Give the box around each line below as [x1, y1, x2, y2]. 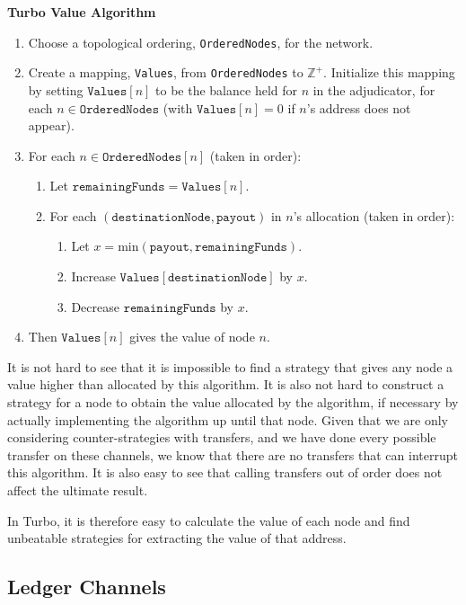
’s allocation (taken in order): [293, 206, 455, 225]
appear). [28, 116, 75, 135]
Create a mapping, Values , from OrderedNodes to [28, 63, 303, 82]
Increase [71, 267, 116, 286]
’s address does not [306, 98, 411, 117]
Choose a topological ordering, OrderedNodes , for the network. [28, 32, 374, 51]
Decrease [71, 297, 119, 316]
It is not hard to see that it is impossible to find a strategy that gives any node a [7, 357, 453, 376]
